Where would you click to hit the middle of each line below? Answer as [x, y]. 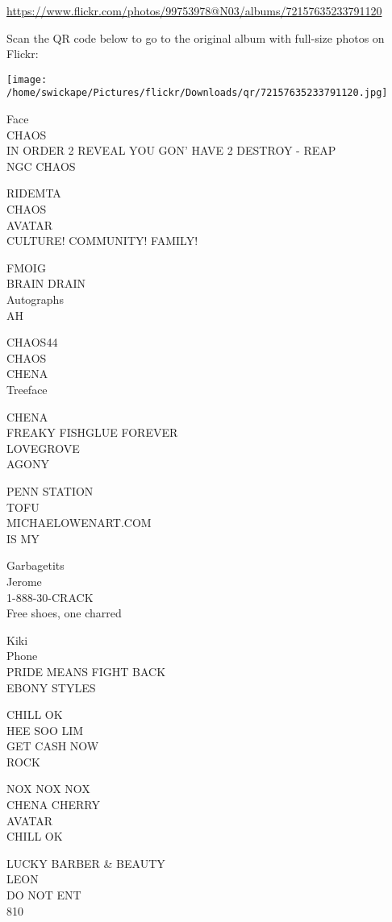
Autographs [35, 299]
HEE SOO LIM [45, 730]
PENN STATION [50, 490]
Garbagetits [35, 565]
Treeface [27, 389]
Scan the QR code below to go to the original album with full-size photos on [196, 37]
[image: [27, 79]
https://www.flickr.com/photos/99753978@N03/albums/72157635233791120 [194, 10]
